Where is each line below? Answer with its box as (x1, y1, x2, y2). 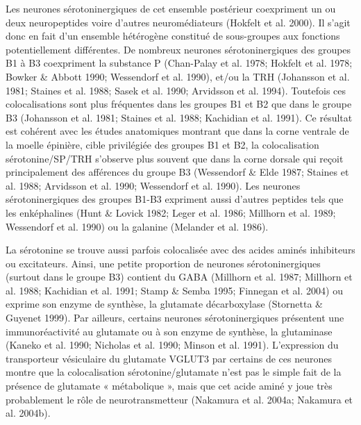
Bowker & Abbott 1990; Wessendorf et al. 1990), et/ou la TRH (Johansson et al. (6, 69, 350, 83)
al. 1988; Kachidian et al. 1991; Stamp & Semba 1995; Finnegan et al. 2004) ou (6, 283, 343, 297)
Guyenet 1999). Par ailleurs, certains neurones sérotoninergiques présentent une (6, 310, 344, 325)
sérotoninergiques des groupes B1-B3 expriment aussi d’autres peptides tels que (6, 192, 344, 206)
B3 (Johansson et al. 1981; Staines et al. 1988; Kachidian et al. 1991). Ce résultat (6, 110, 353, 124)
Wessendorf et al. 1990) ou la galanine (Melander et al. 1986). (6, 219, 269, 233)
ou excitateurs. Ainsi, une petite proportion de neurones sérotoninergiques (6, 256, 321, 270)
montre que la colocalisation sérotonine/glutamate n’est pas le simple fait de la (6, 365, 342, 379)
